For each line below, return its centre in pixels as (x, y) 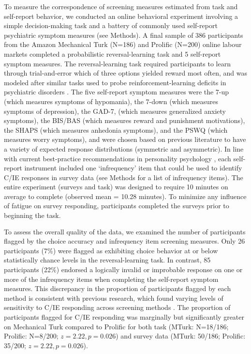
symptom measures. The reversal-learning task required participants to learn (117, 63)
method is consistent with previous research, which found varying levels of (114, 298)
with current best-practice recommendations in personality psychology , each (118, 158)
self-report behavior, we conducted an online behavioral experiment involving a (121, 16)
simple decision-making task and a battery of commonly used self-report (111, 25)
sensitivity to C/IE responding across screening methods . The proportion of (117, 307)
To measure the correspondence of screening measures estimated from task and (121, 6)
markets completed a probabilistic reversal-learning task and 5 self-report (112, 54)
